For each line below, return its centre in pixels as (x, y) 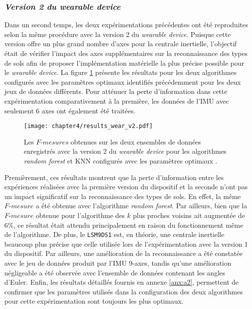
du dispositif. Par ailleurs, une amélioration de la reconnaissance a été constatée (124, 253)
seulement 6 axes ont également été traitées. (70, 110)
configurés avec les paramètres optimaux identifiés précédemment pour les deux (123, 82)
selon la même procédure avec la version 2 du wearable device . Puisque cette (118, 34)
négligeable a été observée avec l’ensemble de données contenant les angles (115, 272)
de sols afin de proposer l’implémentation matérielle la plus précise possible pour (125, 63)
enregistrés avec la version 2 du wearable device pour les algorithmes (125, 151)
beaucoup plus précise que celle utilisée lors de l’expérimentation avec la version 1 (126, 244)
